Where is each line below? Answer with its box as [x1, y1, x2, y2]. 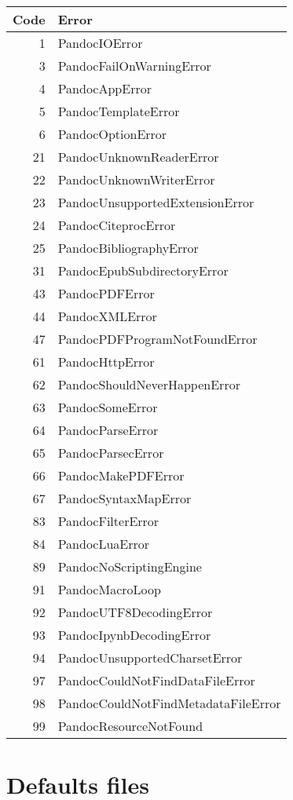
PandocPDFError [57, 284, 155, 302]
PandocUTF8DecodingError [57, 603, 213, 621]
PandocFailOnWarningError [57, 57, 211, 75]
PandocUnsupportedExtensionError [57, 193, 255, 211]
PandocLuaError [57, 535, 150, 553]
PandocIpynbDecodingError [57, 626, 211, 644]
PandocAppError [57, 79, 152, 97]
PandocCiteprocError [57, 216, 176, 234]
